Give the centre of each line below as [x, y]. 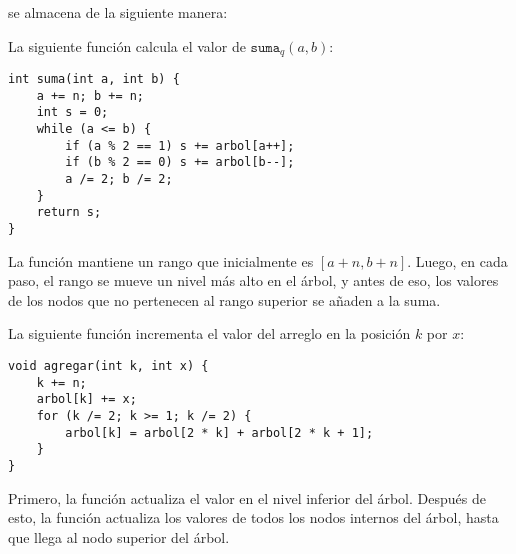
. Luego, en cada [457, 260]
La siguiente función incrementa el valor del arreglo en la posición [209, 333]
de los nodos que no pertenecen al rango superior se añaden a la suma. [224, 299]
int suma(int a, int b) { [94, 79]
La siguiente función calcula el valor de [127, 45]
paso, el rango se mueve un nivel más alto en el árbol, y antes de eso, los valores [253, 280]
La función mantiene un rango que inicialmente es [161, 260]
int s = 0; [72, 112]
